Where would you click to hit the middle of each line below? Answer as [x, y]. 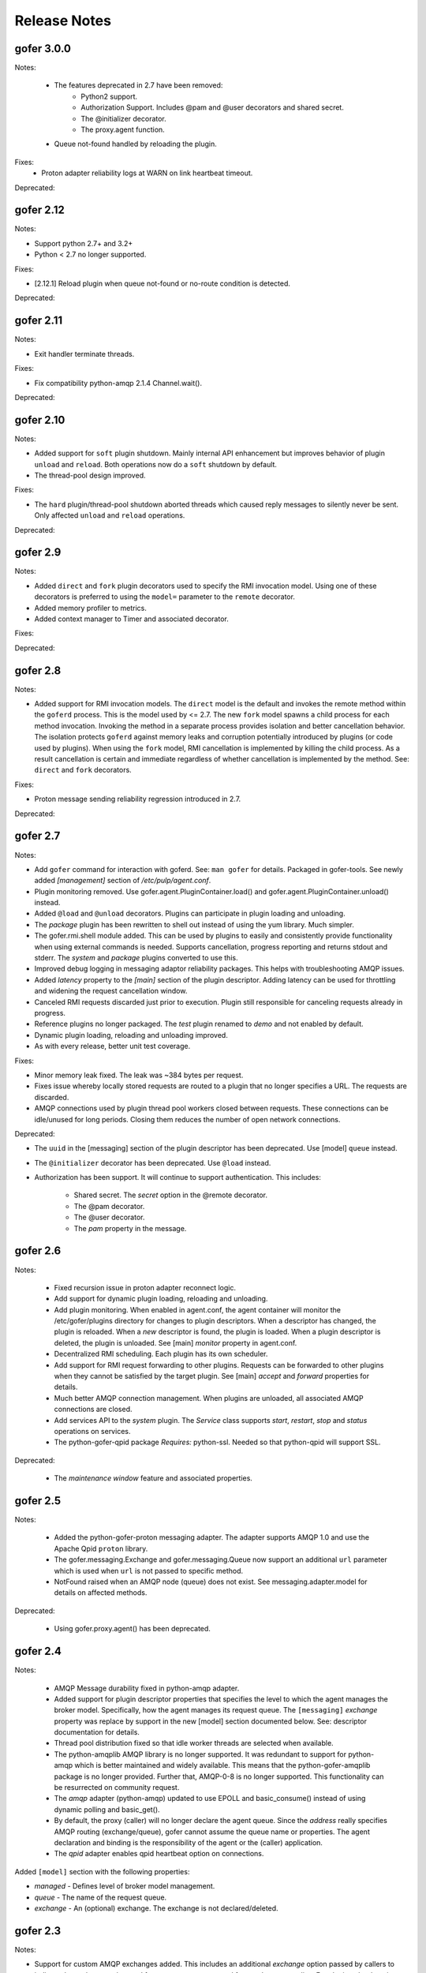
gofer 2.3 [38, 1931]
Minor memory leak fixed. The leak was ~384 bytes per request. [139, 1075]
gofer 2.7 [37, 836]
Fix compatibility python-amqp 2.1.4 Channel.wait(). [118, 383]
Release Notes [63, 21]
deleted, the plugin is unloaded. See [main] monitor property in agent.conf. [176, 1342]
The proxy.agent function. [123, 129]
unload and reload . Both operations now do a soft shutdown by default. [156, 464]
